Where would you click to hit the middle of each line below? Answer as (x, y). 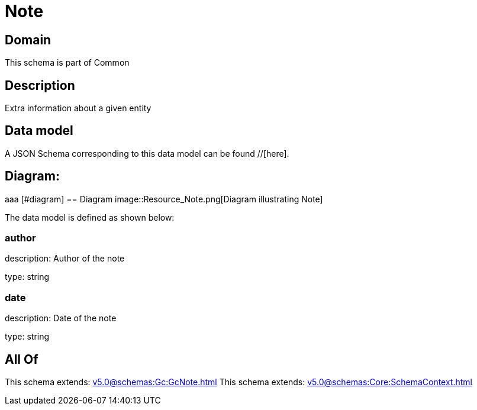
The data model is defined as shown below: (90, 217)
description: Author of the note (65, 259)
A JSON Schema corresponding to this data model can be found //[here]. (147, 153)
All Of (22, 359)
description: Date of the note (61, 318)
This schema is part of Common (67, 63)
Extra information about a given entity (78, 108)
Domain (28, 40)
